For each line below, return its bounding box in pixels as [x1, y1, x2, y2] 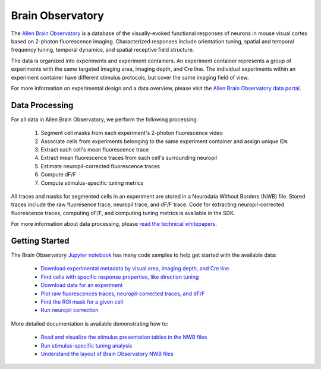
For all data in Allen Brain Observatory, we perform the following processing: [11, 116, 199, 123]
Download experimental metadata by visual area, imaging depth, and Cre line [40, 265, 229, 272]
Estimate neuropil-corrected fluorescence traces [40, 162, 160, 169]
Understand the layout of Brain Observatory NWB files [40, 350, 174, 357]
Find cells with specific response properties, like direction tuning [40, 273, 199, 280]
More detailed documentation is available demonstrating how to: [11, 320, 169, 327]
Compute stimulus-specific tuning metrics [40, 179, 144, 187]
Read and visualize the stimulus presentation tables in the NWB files [40, 333, 207, 341]
